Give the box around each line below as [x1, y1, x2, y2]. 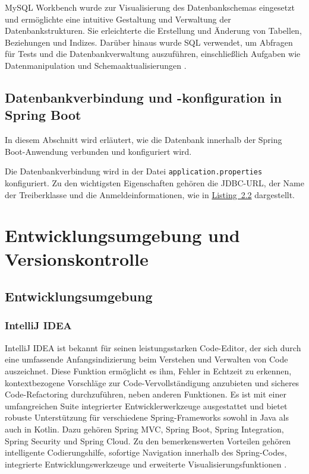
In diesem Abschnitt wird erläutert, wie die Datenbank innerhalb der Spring [5, 133, 282, 146]
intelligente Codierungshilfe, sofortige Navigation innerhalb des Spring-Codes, [5, 446, 287, 459]
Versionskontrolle [5, 246, 149, 271]
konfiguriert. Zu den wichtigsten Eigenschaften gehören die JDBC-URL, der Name [5, 177, 304, 189]
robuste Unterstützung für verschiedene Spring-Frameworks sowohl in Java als [5, 411, 289, 424]
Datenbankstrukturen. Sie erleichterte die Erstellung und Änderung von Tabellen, [5, 24, 302, 37]
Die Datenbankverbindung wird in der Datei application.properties [5, 165, 263, 177]
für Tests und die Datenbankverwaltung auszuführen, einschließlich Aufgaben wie [5, 47, 301, 60]
